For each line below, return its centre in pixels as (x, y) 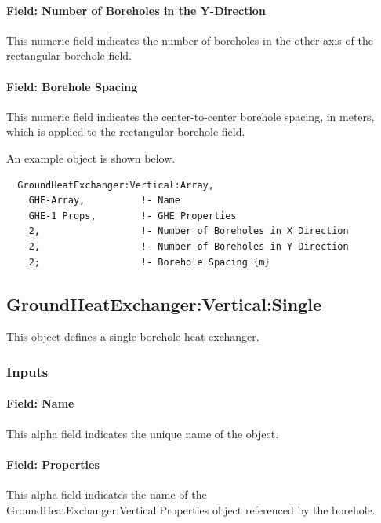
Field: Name (40, 403)
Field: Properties (53, 464)
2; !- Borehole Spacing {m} (149, 262)
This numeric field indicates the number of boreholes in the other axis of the (190, 40)
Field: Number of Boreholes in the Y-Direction (136, 10)
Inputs (27, 371)
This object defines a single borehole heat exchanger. (133, 336)
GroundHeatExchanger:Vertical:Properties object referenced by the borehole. (191, 509)
